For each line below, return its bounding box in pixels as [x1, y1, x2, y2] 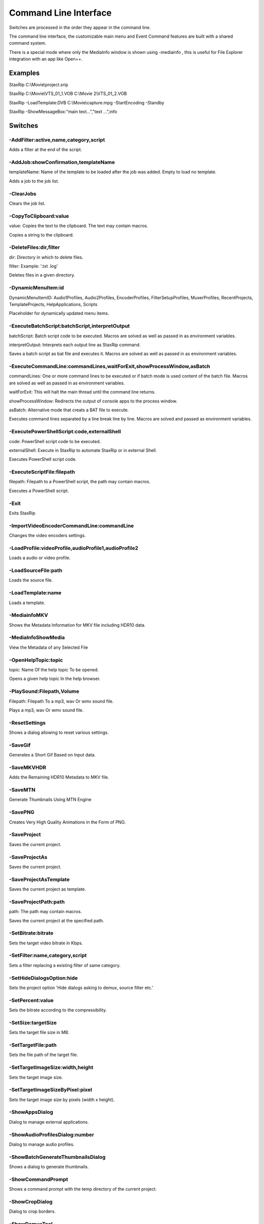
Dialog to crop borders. [9, 1208, 56, 1214]
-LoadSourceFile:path [9, 567, 63, 574]
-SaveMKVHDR [9, 764, 46, 771]
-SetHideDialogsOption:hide [9, 974, 78, 981]
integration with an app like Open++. [9, 56, 83, 62]
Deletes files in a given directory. [9, 272, 75, 278]
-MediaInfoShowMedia [9, 634, 65, 641]
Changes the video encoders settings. [9, 533, 86, 539]
